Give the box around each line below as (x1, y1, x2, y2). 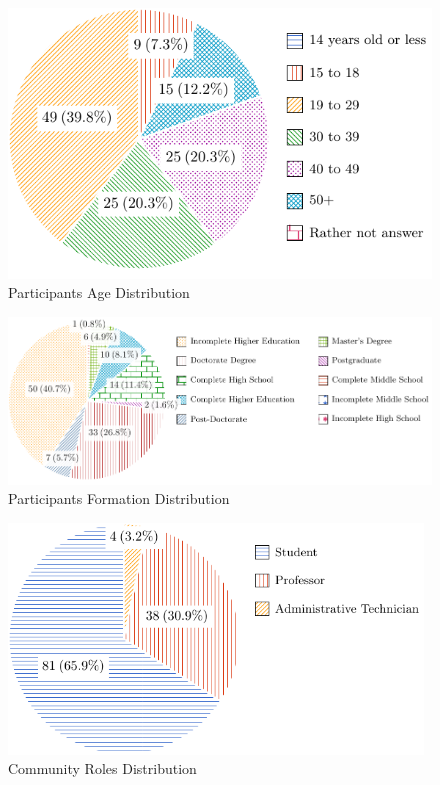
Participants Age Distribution (8, 282, 190, 303)
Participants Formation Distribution (8, 488, 230, 509)
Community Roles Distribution (8, 758, 197, 779)
